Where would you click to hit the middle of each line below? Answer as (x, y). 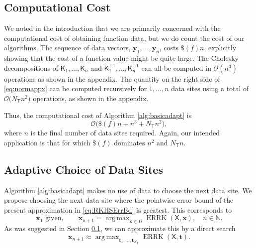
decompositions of (31, 67)
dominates (129, 142)
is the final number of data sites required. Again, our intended (125, 133)
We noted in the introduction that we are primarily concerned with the (112, 28)
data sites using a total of (210, 88)
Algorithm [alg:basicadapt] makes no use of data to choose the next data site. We (128, 190)
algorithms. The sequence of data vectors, (67, 48)
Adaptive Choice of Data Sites (84, 169)
